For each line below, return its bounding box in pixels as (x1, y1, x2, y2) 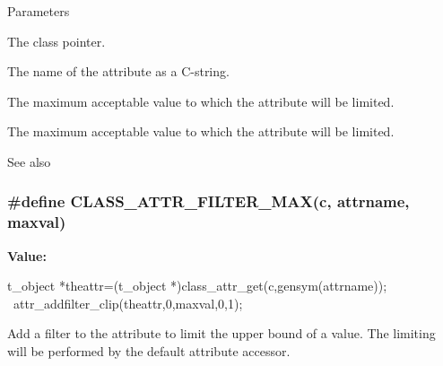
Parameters (7, 2, 70, 20)
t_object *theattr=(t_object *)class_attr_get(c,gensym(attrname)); (7, 276, 387, 295)
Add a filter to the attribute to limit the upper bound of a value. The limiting (7, 324, 436, 343)
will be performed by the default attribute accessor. (7, 342, 291, 361)
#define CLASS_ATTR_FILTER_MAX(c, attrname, (7, 190, 410, 213)
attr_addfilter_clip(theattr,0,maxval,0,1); (13, 293, 243, 312)
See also (7, 152, 51, 170)
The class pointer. (7, 31, 106, 50)
